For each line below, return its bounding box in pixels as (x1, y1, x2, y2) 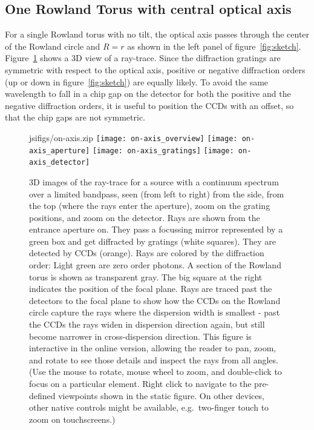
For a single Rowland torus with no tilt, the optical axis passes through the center (5, 28, 310, 41)
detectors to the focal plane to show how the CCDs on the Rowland (29, 294, 281, 306)
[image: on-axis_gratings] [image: (92, 146, 234, 155)
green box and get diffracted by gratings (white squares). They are (29, 234, 276, 247)
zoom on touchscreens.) (29, 412, 116, 425)
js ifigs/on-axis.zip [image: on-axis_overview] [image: (29, 131, 238, 144)
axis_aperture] (29, 146, 90, 155)
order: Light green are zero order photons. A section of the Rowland (29, 259, 281, 271)
